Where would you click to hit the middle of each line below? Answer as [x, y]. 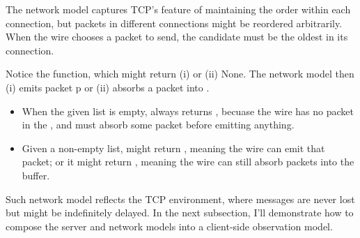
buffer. [36, 175]
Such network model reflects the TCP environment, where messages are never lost [180, 199]
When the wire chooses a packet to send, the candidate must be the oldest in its [177, 37]
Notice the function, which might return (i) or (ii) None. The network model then [180, 74]
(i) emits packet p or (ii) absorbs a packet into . [108, 87]
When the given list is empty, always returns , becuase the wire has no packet [188, 111]
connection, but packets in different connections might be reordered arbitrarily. [174, 23]
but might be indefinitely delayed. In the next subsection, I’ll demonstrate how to [180, 213]
